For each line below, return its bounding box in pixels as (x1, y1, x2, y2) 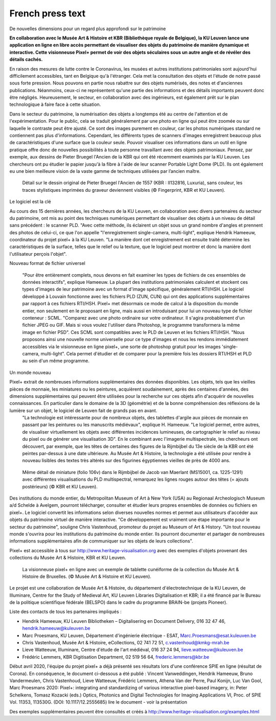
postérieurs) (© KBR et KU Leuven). (22, 483, 98, 489)
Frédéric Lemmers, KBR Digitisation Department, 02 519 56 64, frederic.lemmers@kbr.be (22, 654, 210, 660)
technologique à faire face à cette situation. (9, 101, 101, 107)
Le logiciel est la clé (9, 198, 51, 205)
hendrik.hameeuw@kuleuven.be (22, 625, 90, 632)
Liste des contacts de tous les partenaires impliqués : (9, 609, 122, 615)
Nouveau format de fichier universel (9, 260, 85, 266)
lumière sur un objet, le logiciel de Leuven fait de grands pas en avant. (9, 407, 157, 414)
